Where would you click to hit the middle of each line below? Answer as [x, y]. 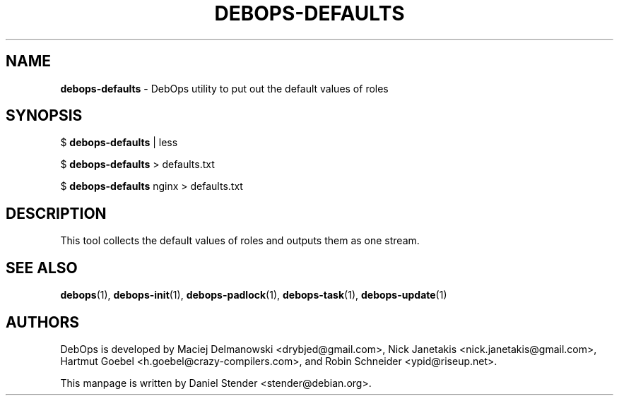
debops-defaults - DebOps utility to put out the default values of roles [224, 88]
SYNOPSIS [44, 116]
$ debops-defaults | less [119, 143]
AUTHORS [43, 322]
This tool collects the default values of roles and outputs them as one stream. [240, 241]
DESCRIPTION [56, 213]
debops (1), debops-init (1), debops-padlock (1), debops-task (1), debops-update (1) [254, 295]
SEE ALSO [42, 268]
